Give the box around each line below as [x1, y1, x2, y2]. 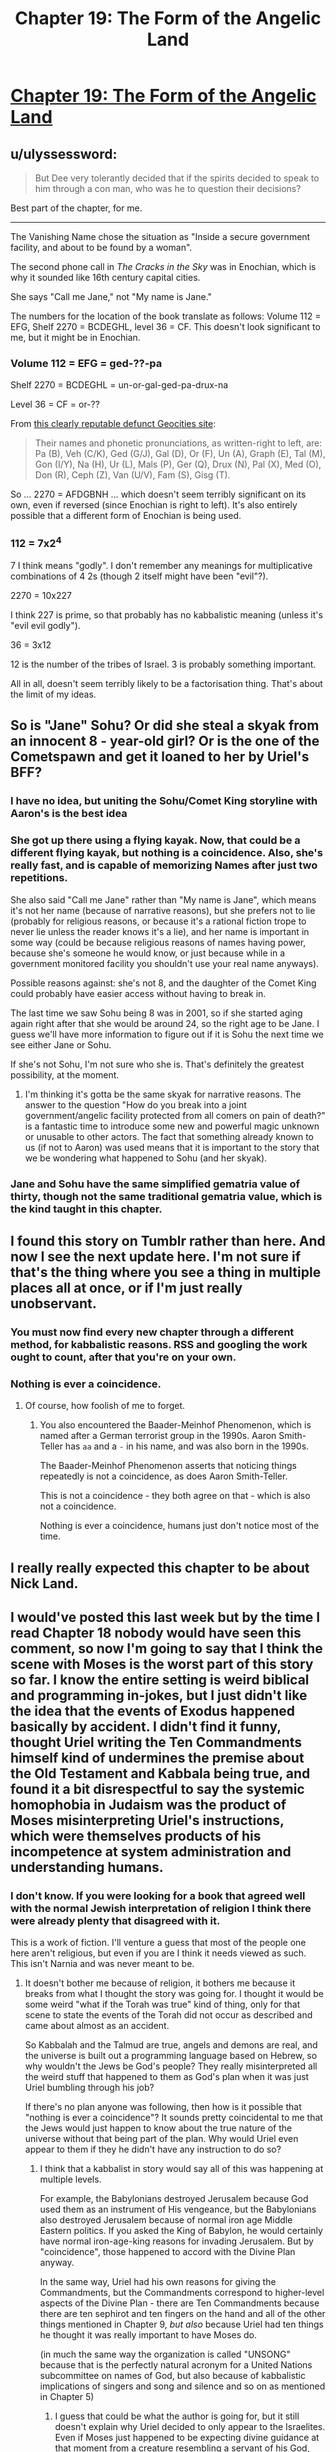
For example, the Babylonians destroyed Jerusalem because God [39, 2193, 309, 2205]
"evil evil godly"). [10, 620, 81, 632]
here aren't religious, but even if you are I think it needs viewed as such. [10, 1947, 307, 1959]
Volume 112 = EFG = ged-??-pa [10, 356, 163, 370]
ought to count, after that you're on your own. [10, 1350, 237, 1364]
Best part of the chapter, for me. [10, 202, 143, 214]
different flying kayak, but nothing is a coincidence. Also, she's [10, 846, 323, 860]
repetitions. [10, 871, 68, 885]
